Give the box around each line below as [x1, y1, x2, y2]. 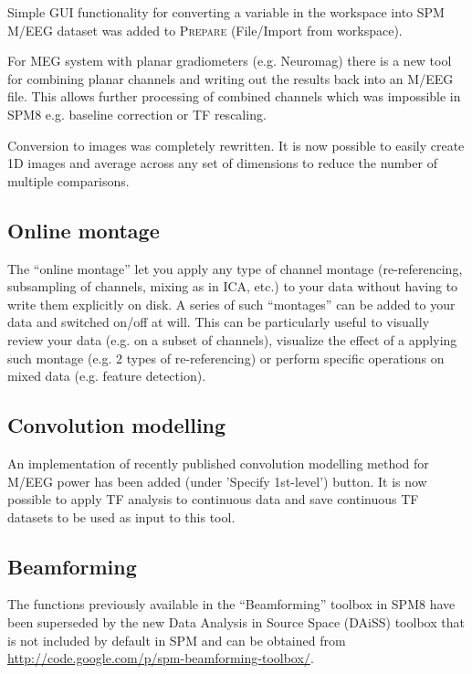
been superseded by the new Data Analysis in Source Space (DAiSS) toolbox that [7, 613, 465, 632]
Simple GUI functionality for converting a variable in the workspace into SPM [7, 3, 445, 21]
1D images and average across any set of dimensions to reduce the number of [7, 153, 437, 173]
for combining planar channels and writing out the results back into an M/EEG [7, 68, 454, 88]
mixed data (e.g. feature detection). [7, 366, 206, 385]
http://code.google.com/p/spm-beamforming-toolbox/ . [7, 648, 314, 668]
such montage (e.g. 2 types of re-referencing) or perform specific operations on [7, 348, 445, 367]
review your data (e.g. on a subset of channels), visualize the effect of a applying [7, 330, 457, 349]
